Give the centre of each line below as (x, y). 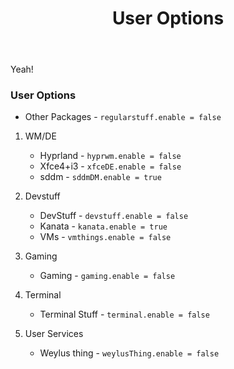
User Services (54, 334)
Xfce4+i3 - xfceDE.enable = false (110, 166)
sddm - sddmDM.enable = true (100, 177)
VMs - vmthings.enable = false (105, 237)
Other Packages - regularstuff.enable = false (123, 117)
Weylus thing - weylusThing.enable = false (129, 353)
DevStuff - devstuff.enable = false (114, 216)
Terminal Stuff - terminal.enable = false (124, 314)
